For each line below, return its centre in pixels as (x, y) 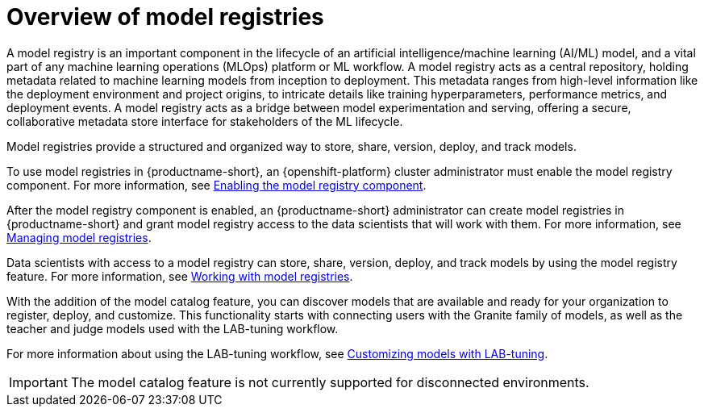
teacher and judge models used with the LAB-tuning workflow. (173, 328)
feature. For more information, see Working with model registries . (180, 276)
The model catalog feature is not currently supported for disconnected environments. (330, 382)
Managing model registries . (79, 237)
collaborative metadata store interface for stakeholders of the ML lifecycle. (205, 121)
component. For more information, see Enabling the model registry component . (217, 185)
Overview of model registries (165, 17)
